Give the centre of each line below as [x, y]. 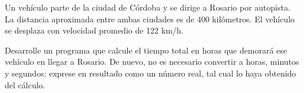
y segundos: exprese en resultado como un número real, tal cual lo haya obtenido [151, 73]
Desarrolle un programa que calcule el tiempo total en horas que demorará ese [146, 50]
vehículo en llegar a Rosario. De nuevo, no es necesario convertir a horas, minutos [152, 62]
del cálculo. [25, 84]
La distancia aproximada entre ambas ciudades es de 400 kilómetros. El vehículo [150, 19]
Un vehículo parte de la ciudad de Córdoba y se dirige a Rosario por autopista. [148, 7]
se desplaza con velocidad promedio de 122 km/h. [94, 30]
